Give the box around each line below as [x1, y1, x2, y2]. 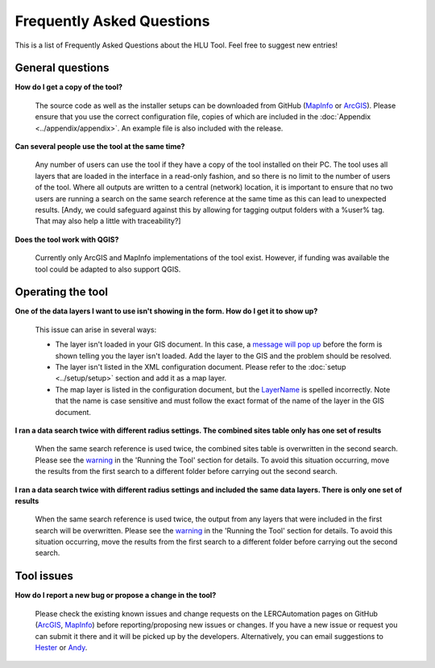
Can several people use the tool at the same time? [14, 142, 185, 151]
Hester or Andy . [35, 642, 88, 652]
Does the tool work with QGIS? [14, 234, 119, 244]
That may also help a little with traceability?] [35, 216, 181, 226]
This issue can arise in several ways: [35, 325, 157, 334]
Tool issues [14, 569, 74, 583]
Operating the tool [14, 285, 109, 299]
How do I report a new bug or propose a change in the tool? [14, 591, 217, 600]
